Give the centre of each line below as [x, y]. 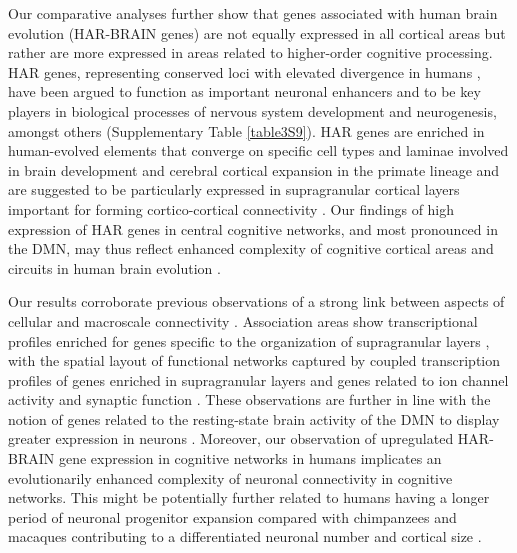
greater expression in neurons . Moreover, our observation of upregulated [231, 438]
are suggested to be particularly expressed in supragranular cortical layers [234, 189]
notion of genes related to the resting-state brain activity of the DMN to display [254, 418]
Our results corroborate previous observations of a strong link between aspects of [256, 301]
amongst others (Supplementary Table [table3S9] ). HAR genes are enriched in [246, 130]
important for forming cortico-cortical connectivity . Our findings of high [231, 208]
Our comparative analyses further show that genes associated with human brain [253, 13]
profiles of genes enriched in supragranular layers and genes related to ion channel [258, 379]
